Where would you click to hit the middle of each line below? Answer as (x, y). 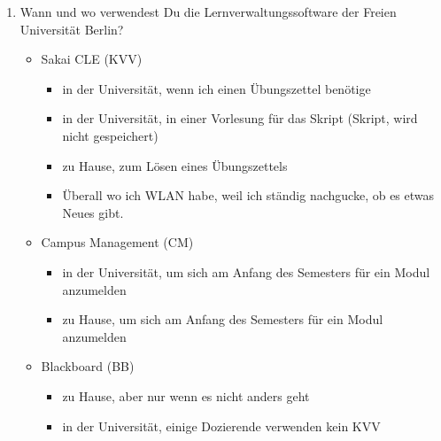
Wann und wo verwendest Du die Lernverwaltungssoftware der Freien (208, 12)
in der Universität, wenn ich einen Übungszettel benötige (217, 88)
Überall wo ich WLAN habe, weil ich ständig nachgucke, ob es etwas (248, 195)
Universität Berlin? (72, 29)
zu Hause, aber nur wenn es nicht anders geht (186, 395)
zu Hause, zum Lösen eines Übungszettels (175, 165)
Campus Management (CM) (117, 242)
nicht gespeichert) (110, 135)
